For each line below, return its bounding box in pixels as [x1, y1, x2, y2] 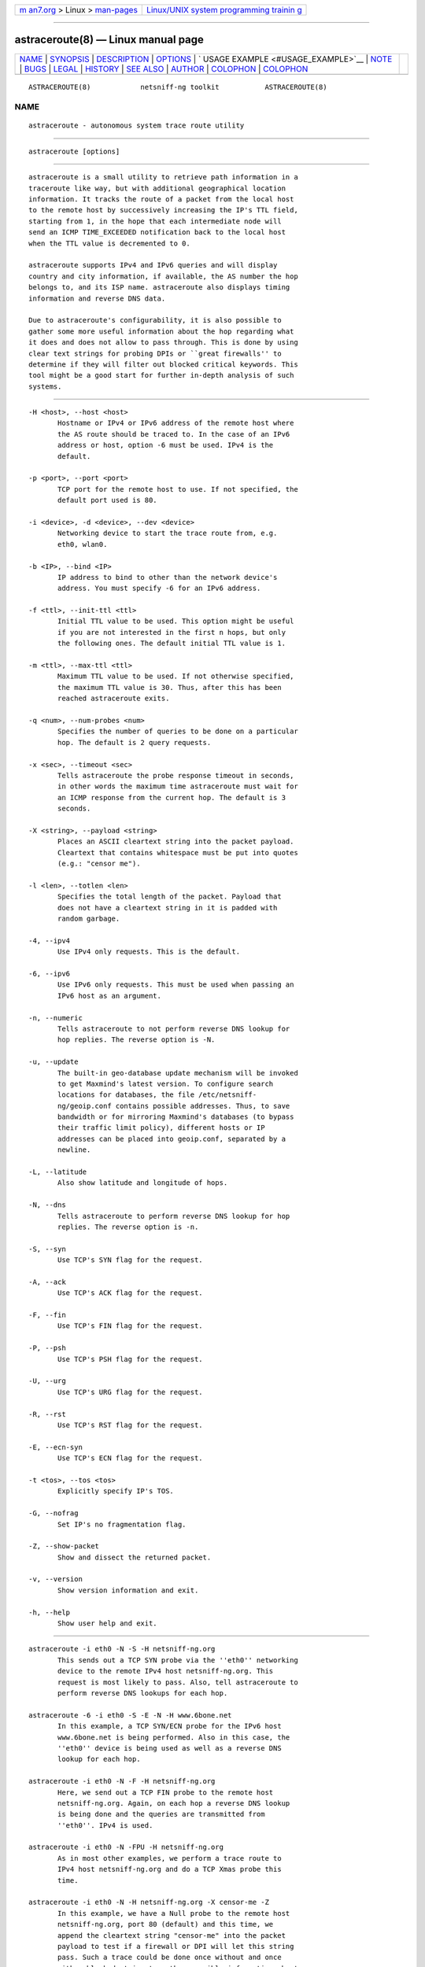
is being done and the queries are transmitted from [57, 1810, 265, 1819]
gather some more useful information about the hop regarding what [28, 327, 294, 336]
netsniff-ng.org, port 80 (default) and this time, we [57, 1920, 274, 1929]
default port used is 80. [57, 496, 157, 505]
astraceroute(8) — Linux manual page [14, 33, 205, 46]
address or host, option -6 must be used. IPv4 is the [57, 441, 274, 450]
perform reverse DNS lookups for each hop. [57, 1688, 228, 1697]
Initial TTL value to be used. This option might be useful [57, 617, 294, 626]
